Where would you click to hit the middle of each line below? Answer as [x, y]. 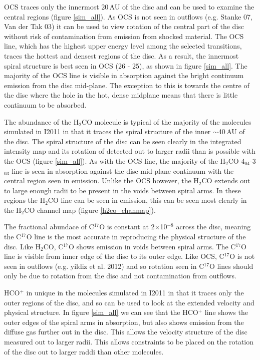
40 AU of [231, 131]
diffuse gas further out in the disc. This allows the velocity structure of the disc [126, 332]
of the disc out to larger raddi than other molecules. [84, 351]
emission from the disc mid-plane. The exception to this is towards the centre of [127, 85]
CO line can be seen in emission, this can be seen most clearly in [147, 200]
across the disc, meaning [213, 227]
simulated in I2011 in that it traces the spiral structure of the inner [107, 131]
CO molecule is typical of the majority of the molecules [167, 121]
